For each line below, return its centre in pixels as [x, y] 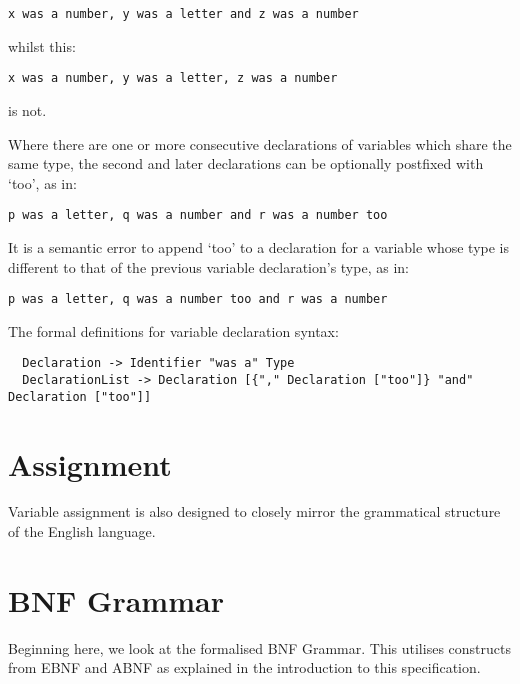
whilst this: [42, 45]
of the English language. [82, 531]
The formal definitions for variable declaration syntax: [173, 330]
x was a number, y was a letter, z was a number [173, 78]
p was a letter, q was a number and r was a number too [198, 215]
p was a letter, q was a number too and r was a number [198, 299]
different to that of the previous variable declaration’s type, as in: [208, 266]
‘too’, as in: [42, 182]
